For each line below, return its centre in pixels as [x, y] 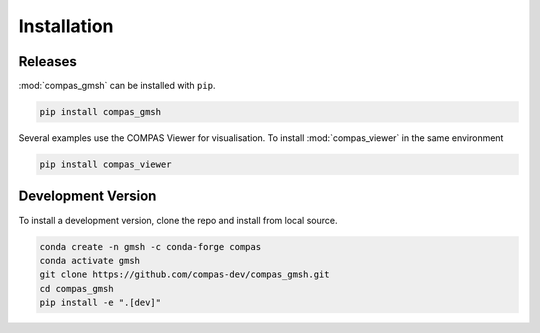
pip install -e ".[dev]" [100, 303]
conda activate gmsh [89, 260]
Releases [47, 61]
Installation [66, 26]
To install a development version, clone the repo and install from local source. [178, 220]
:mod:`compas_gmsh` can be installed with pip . [117, 86]
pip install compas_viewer [105, 164]
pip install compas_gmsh [100, 112]
